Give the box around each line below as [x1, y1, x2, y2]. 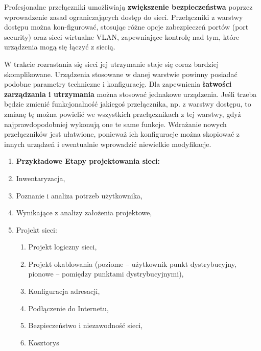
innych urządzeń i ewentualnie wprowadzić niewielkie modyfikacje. [4, 138, 211, 149]
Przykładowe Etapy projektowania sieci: [16, 156, 160, 166]
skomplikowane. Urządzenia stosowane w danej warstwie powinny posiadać [4, 68, 238, 79]
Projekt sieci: [16, 224, 57, 235]
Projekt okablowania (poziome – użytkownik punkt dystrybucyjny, [28, 258, 236, 269]
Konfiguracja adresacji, [28, 286, 100, 296]
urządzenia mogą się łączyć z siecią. [4, 41, 115, 52]
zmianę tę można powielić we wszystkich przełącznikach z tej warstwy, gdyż [4, 108, 241, 119]
